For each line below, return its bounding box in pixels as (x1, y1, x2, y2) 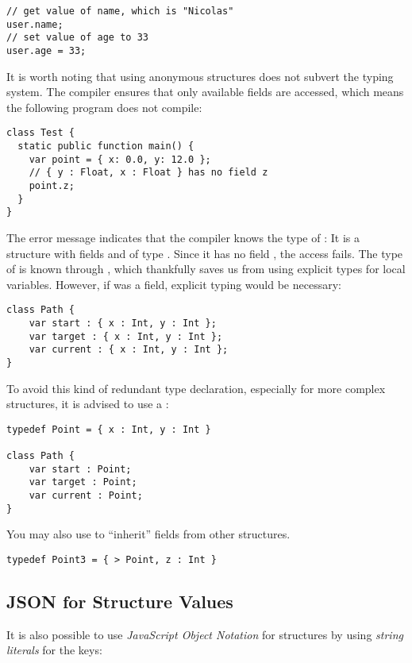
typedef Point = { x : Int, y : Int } (6, 423, 211, 435)
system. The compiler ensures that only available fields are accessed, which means (6, 83, 404, 100)
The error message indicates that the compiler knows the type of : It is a (6, 229, 360, 245)
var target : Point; (29, 476, 137, 488)
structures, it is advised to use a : (6, 395, 169, 412)
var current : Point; (29, 490, 143, 502)
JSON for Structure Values (6, 589, 233, 614)
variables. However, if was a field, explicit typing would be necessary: (6, 276, 341, 292)
